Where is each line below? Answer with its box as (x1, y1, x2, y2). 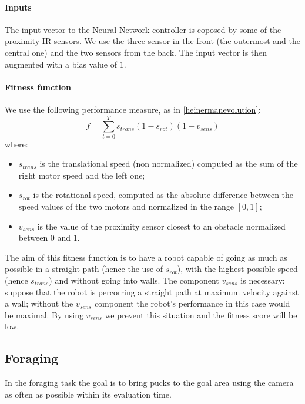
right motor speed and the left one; (18, 169, 145, 181)
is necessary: (240, 274, 285, 287)
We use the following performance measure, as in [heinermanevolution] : (5, 103, 261, 115)
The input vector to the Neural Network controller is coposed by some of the (5, 23, 281, 35)
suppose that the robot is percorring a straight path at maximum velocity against (5, 285, 299, 298)
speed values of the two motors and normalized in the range (18, 200, 234, 213)
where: (5, 137, 28, 150)
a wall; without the (5, 297, 73, 309)
